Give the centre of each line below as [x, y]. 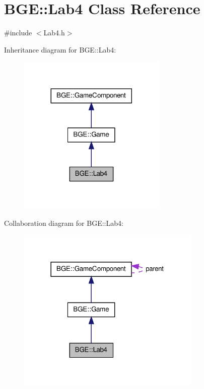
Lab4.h [54, 33]
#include [18, 33]
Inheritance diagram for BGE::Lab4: [60, 49]
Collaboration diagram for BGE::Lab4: [64, 223]
